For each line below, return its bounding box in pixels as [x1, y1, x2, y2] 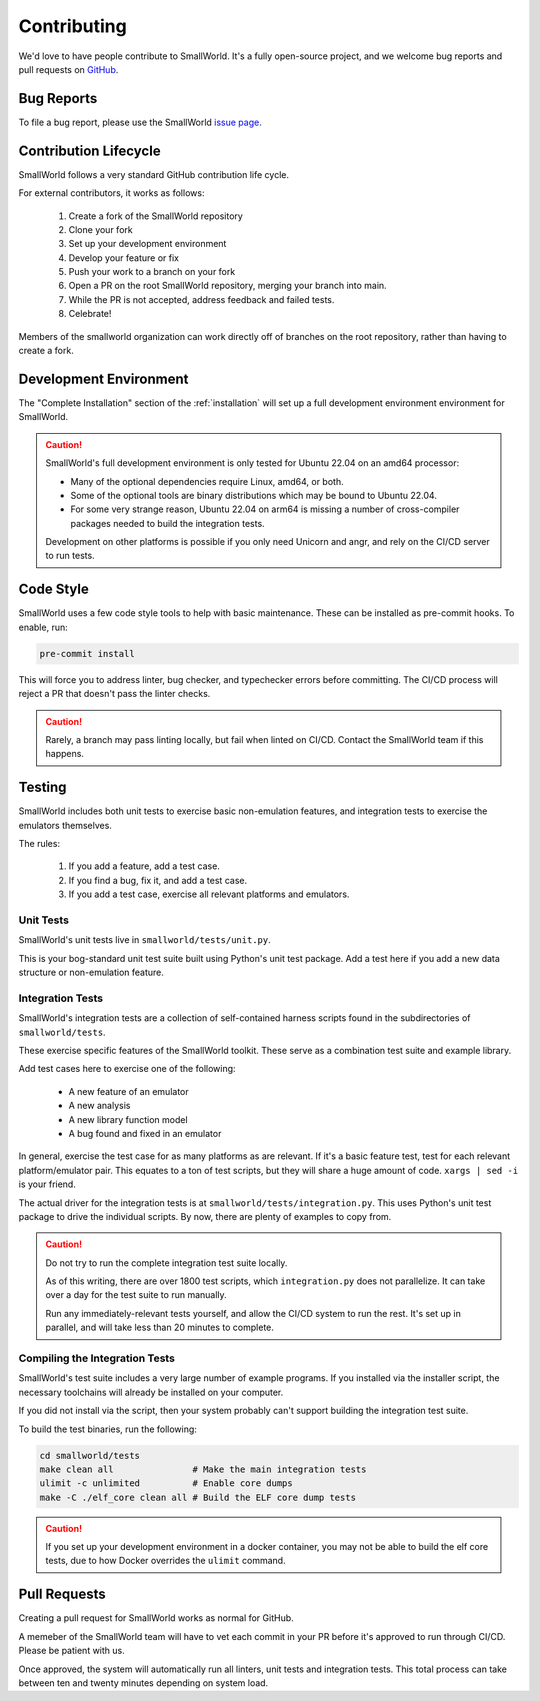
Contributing [18, 15, 127, 37]
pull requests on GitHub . [18, 63, 119, 75]
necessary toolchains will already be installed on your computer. [18, 1386, 284, 1398]
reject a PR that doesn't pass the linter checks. [18, 688, 211, 700]
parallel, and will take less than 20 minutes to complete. [45, 1321, 275, 1334]
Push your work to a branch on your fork [68, 266, 236, 278]
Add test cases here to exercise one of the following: [18, 1063, 236, 1075]
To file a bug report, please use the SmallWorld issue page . [18, 116, 262, 128]
